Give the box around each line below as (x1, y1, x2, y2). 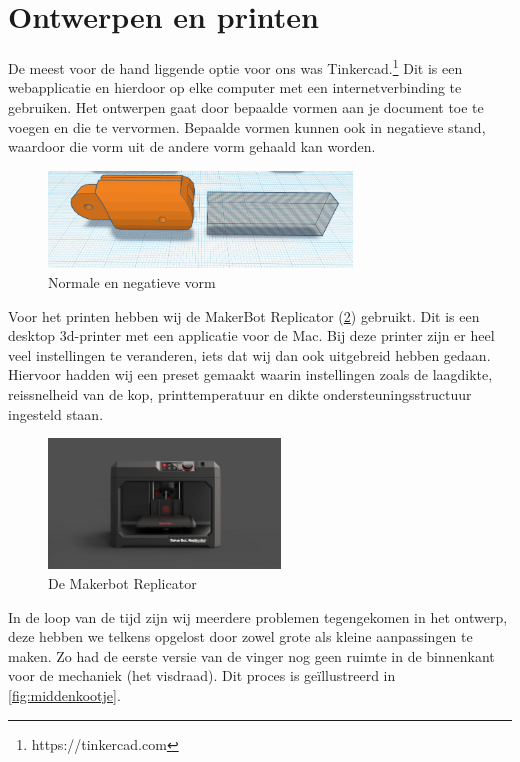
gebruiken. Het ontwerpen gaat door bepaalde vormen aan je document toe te (8, 96, 484, 117)
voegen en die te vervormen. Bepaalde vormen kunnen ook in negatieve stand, (8, 116, 486, 137)
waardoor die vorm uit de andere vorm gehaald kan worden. (8, 136, 376, 157)
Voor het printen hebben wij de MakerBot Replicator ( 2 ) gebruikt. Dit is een (8, 305, 480, 326)
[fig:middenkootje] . (8, 684, 121, 705)
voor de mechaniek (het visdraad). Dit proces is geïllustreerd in (8, 665, 396, 686)
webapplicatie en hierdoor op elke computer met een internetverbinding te (8, 77, 462, 98)
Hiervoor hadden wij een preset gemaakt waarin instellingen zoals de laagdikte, (8, 364, 493, 385)
